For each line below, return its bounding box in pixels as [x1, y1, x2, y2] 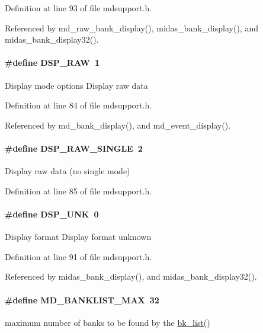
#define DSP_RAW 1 [5, 56, 100, 69]
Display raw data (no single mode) [5, 165, 130, 177]
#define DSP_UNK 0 [5, 207, 99, 220]
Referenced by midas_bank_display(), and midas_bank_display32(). [5, 270, 257, 283]
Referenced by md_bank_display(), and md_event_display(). [5, 119, 231, 131]
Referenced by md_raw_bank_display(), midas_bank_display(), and [5, 21, 258, 34]
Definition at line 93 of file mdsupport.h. [5, 2, 152, 14]
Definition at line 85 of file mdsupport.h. [5, 184, 152, 197]
